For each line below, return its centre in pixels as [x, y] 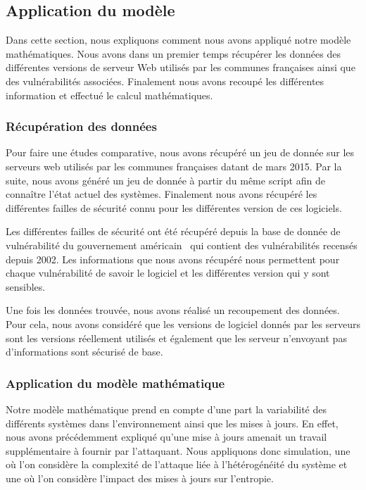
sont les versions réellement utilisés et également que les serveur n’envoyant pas [176, 338]
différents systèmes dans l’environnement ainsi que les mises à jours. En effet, [172, 423]
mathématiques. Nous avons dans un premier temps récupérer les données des [173, 53]
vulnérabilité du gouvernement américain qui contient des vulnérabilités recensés [182, 245]
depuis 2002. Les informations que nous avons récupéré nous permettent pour [173, 259]
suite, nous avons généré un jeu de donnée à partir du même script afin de [165, 180]
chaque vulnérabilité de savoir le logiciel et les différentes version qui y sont [168, 273]
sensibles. [26, 286]
